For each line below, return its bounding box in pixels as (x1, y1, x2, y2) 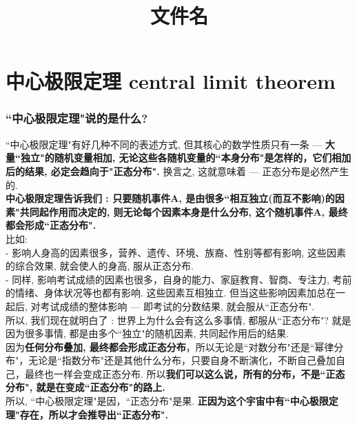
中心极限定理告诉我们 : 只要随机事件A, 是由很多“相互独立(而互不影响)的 (6, 191, 335, 205)
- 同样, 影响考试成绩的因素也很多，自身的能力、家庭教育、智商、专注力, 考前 (6, 272, 352, 286)
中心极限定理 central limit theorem (6, 67, 336, 95)
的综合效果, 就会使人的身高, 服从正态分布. (6, 258, 194, 273)
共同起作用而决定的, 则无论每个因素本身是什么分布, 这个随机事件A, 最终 (19, 204, 348, 219)
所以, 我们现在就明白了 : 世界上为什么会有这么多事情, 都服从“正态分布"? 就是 (6, 312, 351, 327)
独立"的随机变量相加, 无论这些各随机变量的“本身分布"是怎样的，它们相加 (20, 150, 351, 165)
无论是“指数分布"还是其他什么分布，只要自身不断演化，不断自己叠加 (28, 353, 336, 367)
